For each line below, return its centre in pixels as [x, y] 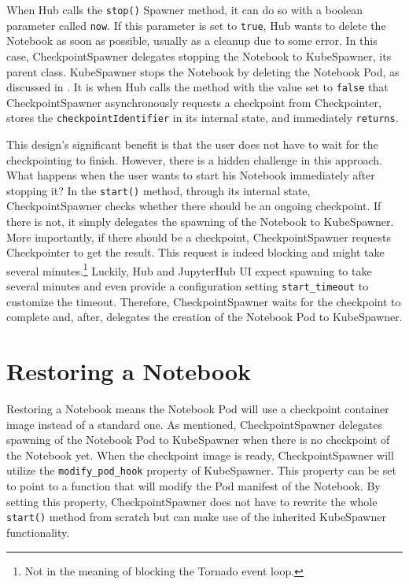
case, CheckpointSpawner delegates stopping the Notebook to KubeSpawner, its [199, 55]
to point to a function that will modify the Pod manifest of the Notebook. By [193, 486]
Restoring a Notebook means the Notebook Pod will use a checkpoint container [198, 409]
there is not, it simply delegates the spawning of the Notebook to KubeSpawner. [200, 222]
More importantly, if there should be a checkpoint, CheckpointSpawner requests [199, 237]
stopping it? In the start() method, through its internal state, [158, 190]
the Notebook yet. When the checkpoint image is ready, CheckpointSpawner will [200, 455]
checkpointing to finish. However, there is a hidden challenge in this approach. [194, 159]
